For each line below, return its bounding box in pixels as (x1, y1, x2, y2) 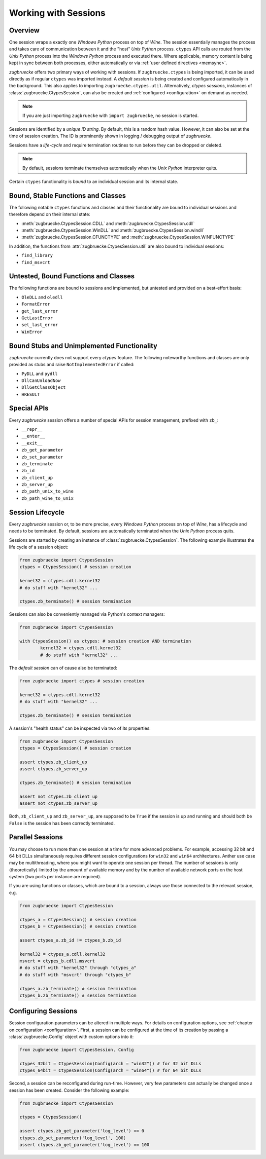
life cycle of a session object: (9, 544, 68, 550)
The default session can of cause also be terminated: (9, 665, 118, 671)
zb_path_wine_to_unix (21, 495, 74, 501)
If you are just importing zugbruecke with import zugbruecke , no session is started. (22, 112, 199, 118)
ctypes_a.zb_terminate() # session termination (19, 986, 136, 991)
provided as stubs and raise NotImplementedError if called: (9, 362, 135, 368)
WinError (21, 329, 43, 335)
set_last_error (21, 322, 59, 328)
